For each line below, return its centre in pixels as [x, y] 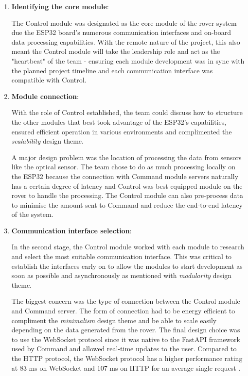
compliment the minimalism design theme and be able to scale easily [114, 320]
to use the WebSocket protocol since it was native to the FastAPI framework [126, 339]
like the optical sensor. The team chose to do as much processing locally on [123, 167]
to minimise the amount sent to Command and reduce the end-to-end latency [127, 204]
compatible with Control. [49, 80]
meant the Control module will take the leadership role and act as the [116, 51]
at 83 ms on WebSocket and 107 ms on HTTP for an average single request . [126, 368]
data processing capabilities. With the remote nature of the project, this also [126, 41]
